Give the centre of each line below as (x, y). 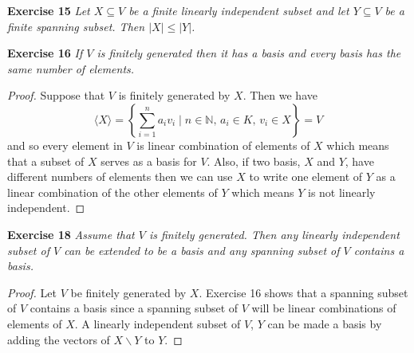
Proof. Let (32, 292)
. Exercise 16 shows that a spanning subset (304, 292)
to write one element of (306, 176)
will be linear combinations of (324, 308)
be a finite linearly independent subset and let (239, 10)
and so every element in (65, 145)
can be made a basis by (325, 323)
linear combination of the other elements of (112, 192)
